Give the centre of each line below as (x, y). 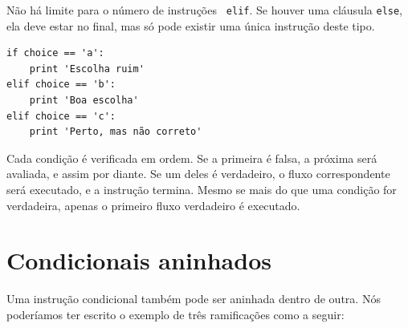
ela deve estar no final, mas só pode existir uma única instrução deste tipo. (191, 25)
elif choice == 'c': (61, 116)
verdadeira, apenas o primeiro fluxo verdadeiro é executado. (153, 205)
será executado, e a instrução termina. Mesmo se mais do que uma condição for (202, 189)
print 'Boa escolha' (84, 101)
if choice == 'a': (55, 53)
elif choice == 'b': (61, 85)
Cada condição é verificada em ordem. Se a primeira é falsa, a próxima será (192, 158)
